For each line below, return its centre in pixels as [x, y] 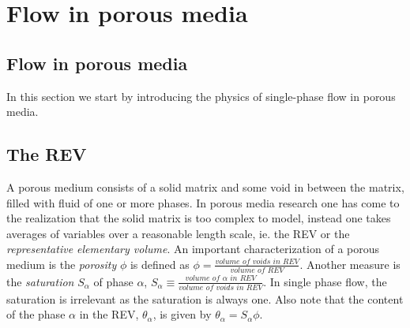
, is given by [182, 314]
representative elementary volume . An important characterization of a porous [193, 249]
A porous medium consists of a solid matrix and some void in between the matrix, [205, 186]
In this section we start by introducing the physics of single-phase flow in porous [201, 96]
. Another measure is [350, 264]
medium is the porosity [62, 264]
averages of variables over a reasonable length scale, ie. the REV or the [178, 233]
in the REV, [109, 314]
